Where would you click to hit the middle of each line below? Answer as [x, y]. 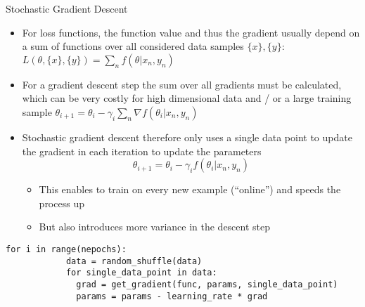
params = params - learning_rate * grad [172, 296]
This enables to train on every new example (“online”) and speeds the [190, 189]
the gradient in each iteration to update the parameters [142, 151]
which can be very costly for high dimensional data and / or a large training [187, 98]
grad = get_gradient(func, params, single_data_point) [207, 284]
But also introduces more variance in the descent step [155, 227]
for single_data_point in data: [141, 273]
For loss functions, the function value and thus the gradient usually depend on [191, 32]
